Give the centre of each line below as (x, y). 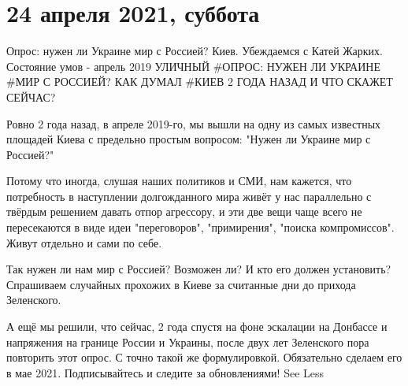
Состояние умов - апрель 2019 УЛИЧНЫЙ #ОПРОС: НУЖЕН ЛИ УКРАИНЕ (193, 66)
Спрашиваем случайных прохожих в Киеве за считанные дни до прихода (181, 284)
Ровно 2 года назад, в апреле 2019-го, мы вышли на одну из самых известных (194, 123)
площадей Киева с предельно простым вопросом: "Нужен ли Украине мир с (189, 139)
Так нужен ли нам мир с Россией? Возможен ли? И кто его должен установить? (199, 269)
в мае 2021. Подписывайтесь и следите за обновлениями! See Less (165, 372)
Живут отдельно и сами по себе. (84, 242)
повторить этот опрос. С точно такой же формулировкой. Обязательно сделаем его (204, 357)
